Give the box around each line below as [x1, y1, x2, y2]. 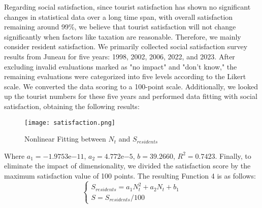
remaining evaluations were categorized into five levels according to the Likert [4, 71, 246, 82]
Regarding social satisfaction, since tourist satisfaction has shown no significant [4, 2, 251, 12]
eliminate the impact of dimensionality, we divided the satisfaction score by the [4, 160, 251, 171]
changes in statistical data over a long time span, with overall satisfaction [4, 11, 233, 22]
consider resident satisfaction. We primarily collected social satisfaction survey [4, 41, 248, 52]
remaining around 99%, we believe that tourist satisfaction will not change [4, 21, 236, 32]
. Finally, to [215, 150, 251, 161]
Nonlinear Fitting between [24, 133, 106, 144]
